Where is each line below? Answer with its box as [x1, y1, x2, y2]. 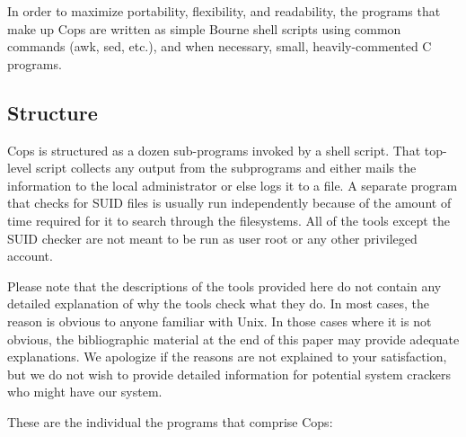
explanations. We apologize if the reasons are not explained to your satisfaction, [7, 347, 447, 366]
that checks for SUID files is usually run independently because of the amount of [7, 193, 452, 212]
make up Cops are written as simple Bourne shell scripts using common [7, 19, 401, 38]
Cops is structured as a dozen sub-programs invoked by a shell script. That [7, 140, 421, 159]
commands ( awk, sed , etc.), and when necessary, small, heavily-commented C [7, 37, 432, 56]
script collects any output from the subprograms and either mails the [35, 158, 417, 177]
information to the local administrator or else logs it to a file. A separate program [7, 175, 458, 194]
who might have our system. [7, 382, 163, 401]
